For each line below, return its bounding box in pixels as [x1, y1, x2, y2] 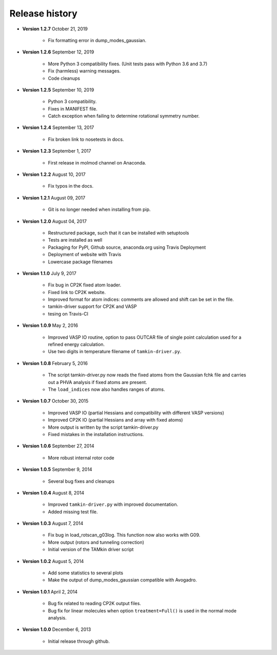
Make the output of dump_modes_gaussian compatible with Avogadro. [48, 577, 197, 583]
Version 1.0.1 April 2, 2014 [22, 589, 78, 595]
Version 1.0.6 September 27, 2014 [22, 443, 94, 449]
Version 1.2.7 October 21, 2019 [22, 26, 88, 32]
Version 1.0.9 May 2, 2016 [22, 322, 78, 329]
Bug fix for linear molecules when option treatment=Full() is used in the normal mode [48, 607, 237, 614]
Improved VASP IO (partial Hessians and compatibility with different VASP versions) [48, 409, 224, 416]
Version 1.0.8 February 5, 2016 [22, 360, 88, 366]
